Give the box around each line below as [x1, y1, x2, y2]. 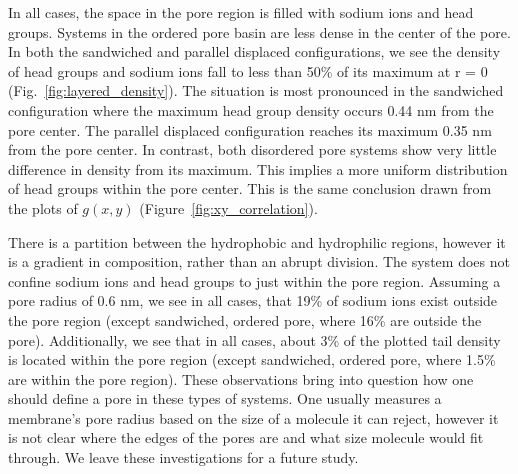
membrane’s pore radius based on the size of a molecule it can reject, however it [8, 407, 499, 428]
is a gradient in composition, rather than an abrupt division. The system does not [8, 251, 510, 272]
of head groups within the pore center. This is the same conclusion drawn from [8, 178, 492, 199]
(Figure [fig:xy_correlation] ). [139, 197, 318, 218]
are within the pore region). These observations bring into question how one [8, 368, 474, 389]
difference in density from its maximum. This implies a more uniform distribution [8, 158, 508, 179]
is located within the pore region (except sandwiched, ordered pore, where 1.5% [8, 349, 496, 370]
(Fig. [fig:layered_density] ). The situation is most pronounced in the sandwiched [8, 80, 504, 101]
